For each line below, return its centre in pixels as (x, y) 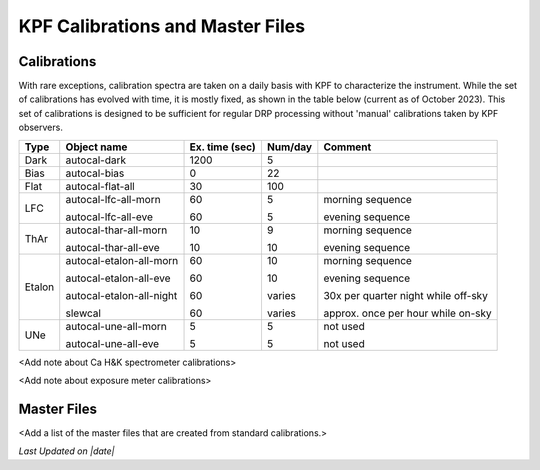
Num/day (289, 147)
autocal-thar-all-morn (116, 230)
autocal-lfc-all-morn (113, 199)
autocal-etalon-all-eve (118, 278)
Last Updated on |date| (66, 451)
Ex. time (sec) (223, 147)
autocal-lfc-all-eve (109, 217)
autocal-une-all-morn (116, 326)
